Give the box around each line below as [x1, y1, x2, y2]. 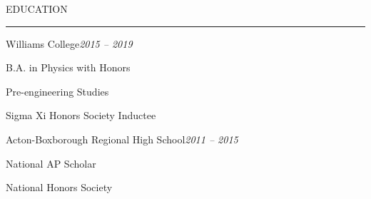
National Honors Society [6, 180, 113, 195]
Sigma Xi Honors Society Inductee [6, 108, 156, 123]
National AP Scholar [6, 155, 96, 170]
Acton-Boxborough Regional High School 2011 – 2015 [6, 131, 238, 146]
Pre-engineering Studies [6, 83, 109, 98]
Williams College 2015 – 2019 [6, 36, 133, 51]
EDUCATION [6, 1, 68, 16]
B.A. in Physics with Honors [6, 60, 131, 75]
